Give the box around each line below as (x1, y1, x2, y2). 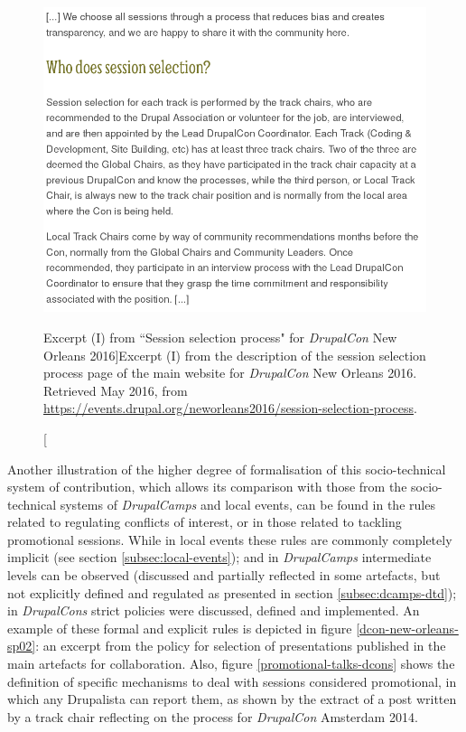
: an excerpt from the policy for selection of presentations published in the (35, 636, 446, 655)
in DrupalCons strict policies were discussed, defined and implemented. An (7, 601, 420, 620)
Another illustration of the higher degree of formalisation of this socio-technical (7, 459, 446, 478)
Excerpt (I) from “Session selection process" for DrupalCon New (43, 327, 397, 346)
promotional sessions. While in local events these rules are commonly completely (7, 530, 452, 549)
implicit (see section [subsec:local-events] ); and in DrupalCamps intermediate (7, 548, 432, 567)
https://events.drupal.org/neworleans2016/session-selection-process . (43, 399, 417, 418)
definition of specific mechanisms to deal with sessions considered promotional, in (7, 671, 457, 690)
